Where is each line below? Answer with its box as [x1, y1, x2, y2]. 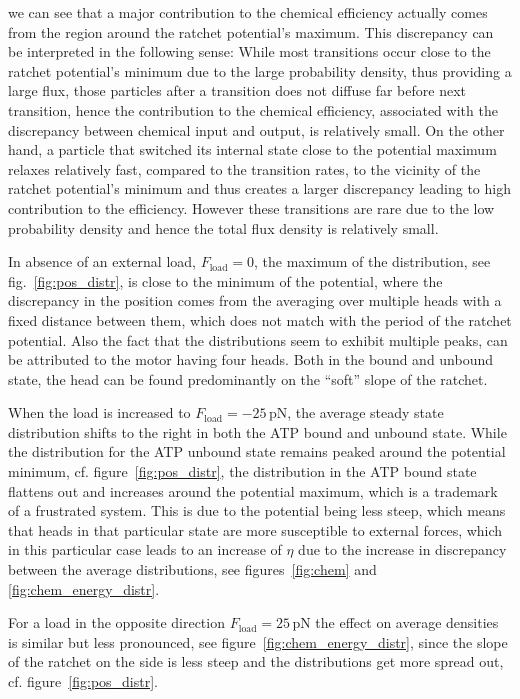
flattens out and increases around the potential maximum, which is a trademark [8, 480, 498, 501]
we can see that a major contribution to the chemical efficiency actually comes [8, 2, 488, 22]
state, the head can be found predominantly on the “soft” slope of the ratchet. [8, 368, 488, 389]
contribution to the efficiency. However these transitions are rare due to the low [8, 197, 495, 218]
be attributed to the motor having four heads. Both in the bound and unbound [8, 349, 494, 370]
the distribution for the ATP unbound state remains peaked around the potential [8, 441, 506, 462]
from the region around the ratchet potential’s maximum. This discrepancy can [8, 21, 494, 42]
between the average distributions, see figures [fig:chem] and [8, 559, 377, 580]
